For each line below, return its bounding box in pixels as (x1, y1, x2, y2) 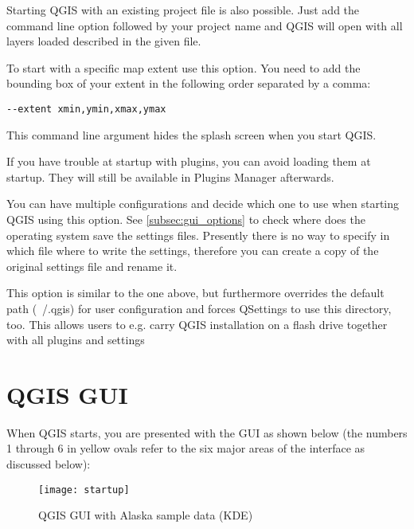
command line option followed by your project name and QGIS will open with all (6, 17, 403, 33)
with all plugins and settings (6, 331, 145, 348)
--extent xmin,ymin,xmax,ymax (6, 103, 166, 115)
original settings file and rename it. (6, 257, 178, 274)
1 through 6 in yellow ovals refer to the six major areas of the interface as (6, 440, 365, 457)
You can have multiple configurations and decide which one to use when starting (6, 195, 400, 212)
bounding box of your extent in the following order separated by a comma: (6, 75, 371, 92)
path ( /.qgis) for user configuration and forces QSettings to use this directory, (6, 300, 392, 316)
